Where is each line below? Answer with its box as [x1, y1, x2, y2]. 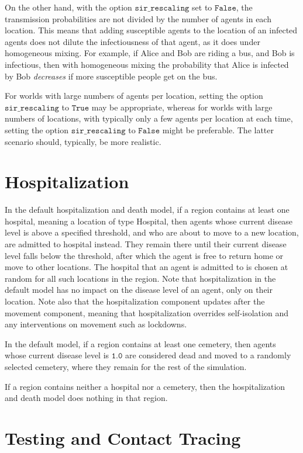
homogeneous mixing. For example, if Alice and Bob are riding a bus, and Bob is [5, 47, 295, 59]
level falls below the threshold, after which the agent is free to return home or [5, 249, 284, 261]
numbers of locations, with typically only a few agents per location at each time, [5, 112, 293, 125]
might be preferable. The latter [162, 123, 274, 136]
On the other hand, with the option [5, 1, 132, 13]
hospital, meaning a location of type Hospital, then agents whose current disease [5, 215, 293, 227]
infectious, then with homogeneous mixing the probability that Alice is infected [5, 58, 289, 70]
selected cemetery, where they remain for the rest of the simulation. [5, 360, 247, 372]
